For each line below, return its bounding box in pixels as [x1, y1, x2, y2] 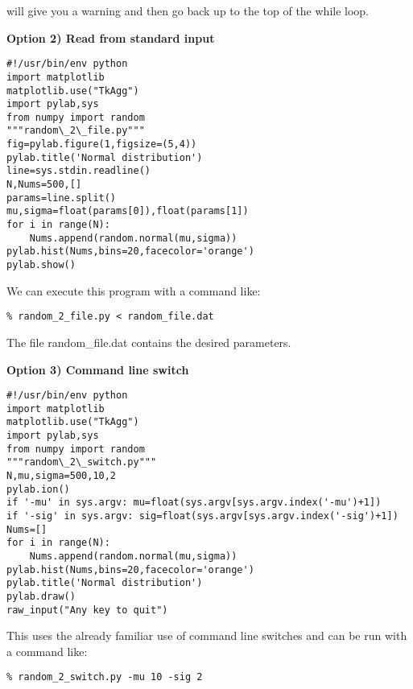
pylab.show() [6, 259, 76, 271]
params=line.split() [6, 192, 117, 204]
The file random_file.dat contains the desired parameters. [6, 333, 291, 350]
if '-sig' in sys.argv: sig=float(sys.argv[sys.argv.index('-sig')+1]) [6, 510, 399, 522]
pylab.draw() [6, 590, 76, 602]
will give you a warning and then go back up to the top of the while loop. [6, 2, 370, 19]
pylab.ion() [6, 483, 70, 495]
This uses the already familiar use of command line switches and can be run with [6, 627, 407, 644]
